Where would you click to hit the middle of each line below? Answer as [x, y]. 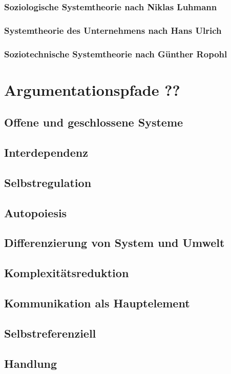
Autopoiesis [36, 212]
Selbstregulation [48, 182]
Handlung [31, 363]
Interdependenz [46, 152]
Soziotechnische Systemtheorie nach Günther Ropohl [116, 54]
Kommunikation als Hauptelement [97, 303]
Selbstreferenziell [50, 333]
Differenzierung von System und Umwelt [114, 243]
